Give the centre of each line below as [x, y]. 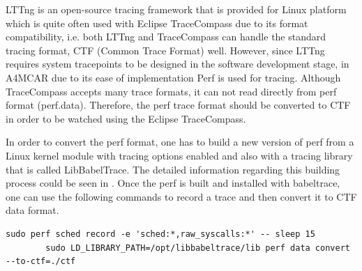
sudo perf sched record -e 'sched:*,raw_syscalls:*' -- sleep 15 [160, 234]
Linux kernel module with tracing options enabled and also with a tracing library [179, 155]
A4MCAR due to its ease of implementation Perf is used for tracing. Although [173, 77]
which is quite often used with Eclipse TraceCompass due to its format [157, 23]
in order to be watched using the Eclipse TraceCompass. [126, 118]
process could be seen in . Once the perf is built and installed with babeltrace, [173, 183]
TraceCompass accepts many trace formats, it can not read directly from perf [171, 91]
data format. [32, 210]
